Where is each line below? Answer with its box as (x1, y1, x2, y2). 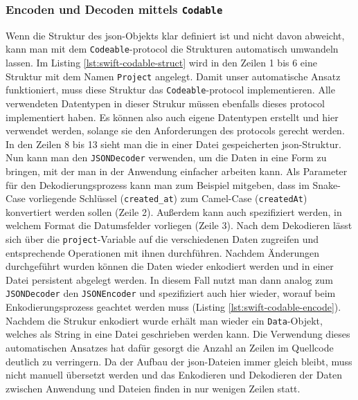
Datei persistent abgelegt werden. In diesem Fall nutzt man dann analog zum (6, 272, 333, 287)
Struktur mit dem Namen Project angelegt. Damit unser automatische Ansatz (6, 69, 341, 83)
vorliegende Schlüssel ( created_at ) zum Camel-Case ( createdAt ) (28, 191, 307, 206)
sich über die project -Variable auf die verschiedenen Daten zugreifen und (6, 232, 319, 246)
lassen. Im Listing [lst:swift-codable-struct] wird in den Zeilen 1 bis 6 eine (6, 55, 317, 70)
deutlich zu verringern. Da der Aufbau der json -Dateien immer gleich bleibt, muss (6, 354, 352, 368)
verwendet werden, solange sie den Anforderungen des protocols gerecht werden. (6, 123, 345, 138)
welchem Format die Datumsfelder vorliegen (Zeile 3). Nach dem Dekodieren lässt (6, 218, 352, 233)
